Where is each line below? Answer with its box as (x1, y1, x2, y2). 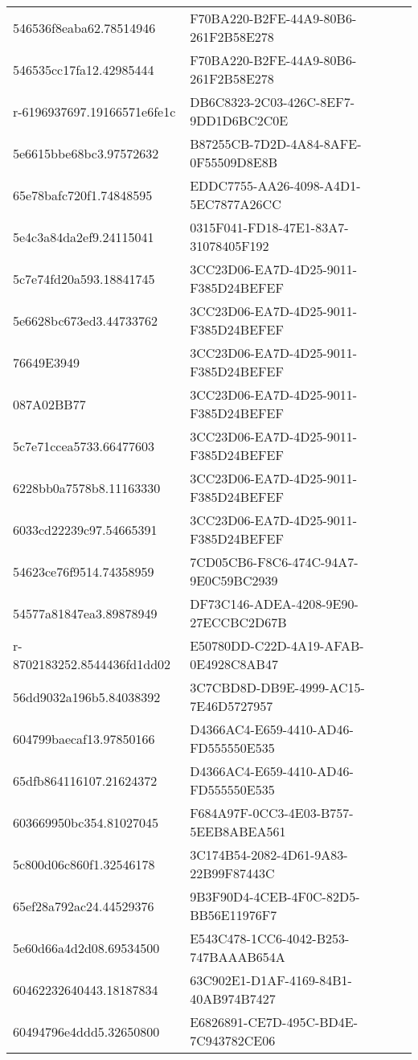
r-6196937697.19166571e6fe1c (13, 101, 176, 121)
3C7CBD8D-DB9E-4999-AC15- (190, 678, 365, 696)
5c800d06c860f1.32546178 (13, 854, 155, 873)
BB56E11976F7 (190, 906, 277, 924)
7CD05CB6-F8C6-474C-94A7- (190, 553, 359, 571)
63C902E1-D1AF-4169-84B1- (190, 971, 352, 989)
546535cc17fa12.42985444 (13, 60, 154, 79)
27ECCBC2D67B (190, 613, 287, 631)
